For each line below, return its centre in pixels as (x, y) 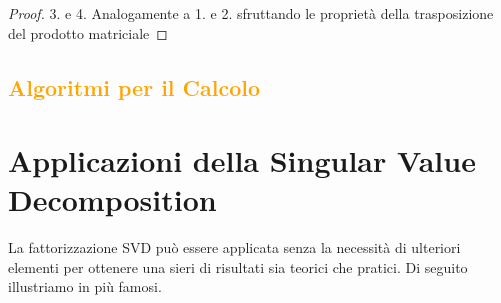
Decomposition (112, 199)
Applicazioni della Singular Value (242, 160)
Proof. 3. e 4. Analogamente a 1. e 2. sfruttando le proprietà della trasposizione (251, 13)
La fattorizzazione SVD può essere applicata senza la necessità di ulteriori (234, 247)
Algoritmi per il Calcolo (134, 86)
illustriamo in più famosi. (85, 286)
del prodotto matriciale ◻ (88, 32)
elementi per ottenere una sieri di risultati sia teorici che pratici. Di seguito (238, 266)
